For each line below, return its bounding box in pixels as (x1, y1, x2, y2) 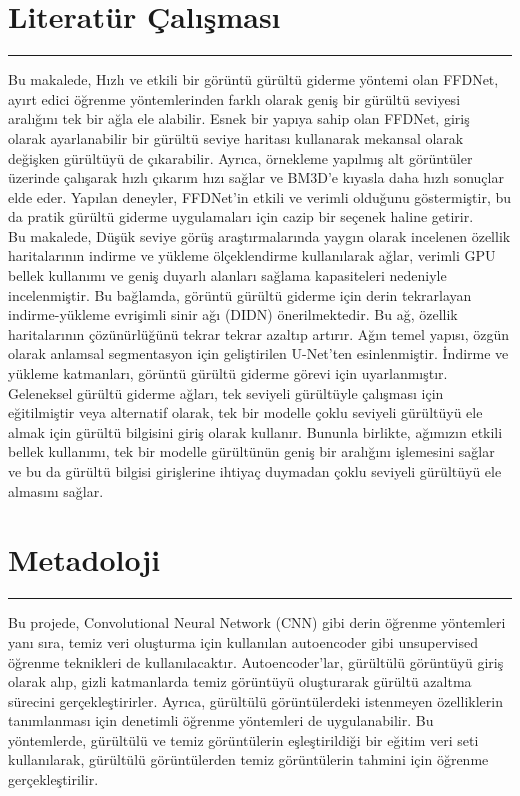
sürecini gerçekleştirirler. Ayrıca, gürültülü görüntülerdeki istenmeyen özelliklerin (8, 690, 503, 711)
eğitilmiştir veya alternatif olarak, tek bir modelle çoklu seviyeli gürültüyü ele (8, 402, 483, 423)
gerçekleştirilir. (8, 769, 99, 790)
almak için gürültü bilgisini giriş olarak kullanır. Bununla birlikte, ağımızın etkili (8, 421, 503, 442)
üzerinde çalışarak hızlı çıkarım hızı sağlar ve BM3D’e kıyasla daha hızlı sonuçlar (8, 167, 504, 188)
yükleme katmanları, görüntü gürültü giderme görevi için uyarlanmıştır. (8, 363, 448, 384)
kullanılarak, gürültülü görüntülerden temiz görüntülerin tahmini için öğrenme (8, 749, 489, 770)
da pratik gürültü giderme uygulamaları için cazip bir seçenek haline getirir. (8, 206, 474, 227)
